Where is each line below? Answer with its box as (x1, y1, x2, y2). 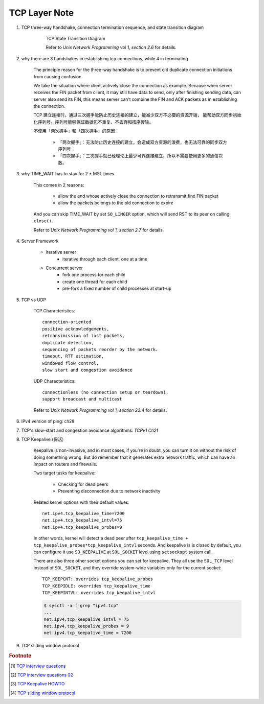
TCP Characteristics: (33, 308, 75, 314)
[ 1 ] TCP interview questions (10, 663, 66, 669)
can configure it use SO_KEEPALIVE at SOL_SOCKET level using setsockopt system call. (33, 549, 213, 555)
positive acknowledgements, (42, 326, 110, 331)
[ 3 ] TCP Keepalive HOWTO (10, 681, 65, 687)
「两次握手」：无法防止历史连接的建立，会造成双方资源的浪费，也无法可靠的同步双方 (58, 139, 227, 145)
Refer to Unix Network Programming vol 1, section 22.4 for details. (33, 407, 167, 413)
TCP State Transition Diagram (45, 35, 106, 41)
